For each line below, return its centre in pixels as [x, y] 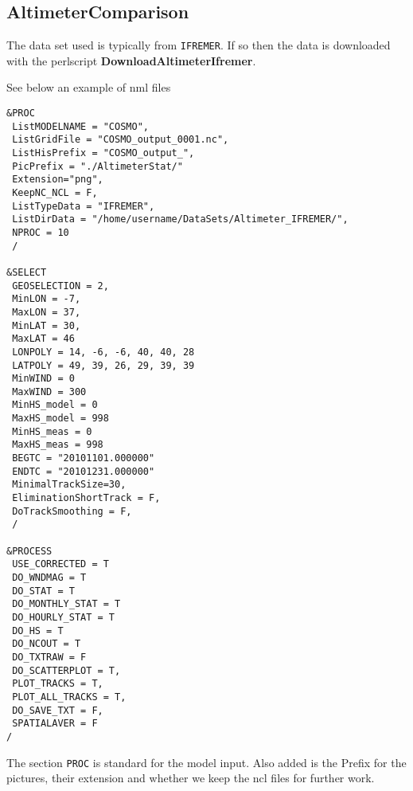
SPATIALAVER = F [55, 724]
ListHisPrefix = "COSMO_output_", [103, 153]
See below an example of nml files [89, 87]
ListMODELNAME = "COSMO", [80, 126]
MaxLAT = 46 [43, 339]
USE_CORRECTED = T [60, 564]
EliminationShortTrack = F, [86, 498]
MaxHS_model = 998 [60, 419]
